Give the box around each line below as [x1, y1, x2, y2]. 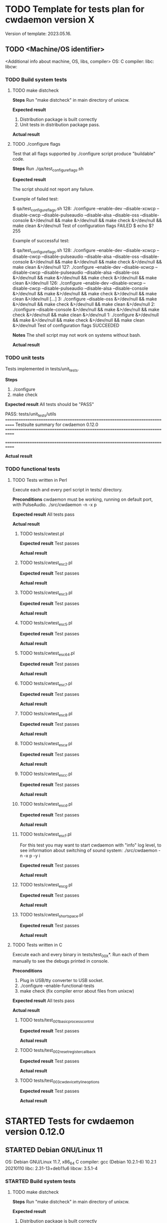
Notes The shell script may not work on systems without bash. [12, 332, 141, 338]
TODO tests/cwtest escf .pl [19, 831, 72, 838]
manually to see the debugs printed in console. [12, 958, 109, 964]
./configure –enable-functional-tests [19, 983, 95, 989]
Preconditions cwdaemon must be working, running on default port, [12, 496, 153, 502]
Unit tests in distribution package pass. [19, 122, 100, 128]
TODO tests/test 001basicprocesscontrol [19, 1017, 94, 1024]
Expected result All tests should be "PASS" [5, 401, 94, 407]
